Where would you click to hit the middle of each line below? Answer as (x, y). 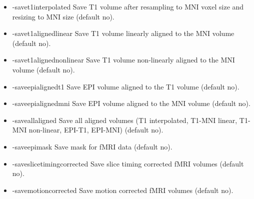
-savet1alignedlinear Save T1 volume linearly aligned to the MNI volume (123, 33)
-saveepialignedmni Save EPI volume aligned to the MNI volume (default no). (131, 103)
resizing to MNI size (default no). (63, 16)
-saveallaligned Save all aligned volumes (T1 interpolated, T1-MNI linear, (125, 120)
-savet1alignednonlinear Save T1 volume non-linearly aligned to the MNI (123, 60)
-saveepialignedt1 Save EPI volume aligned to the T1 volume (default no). (126, 86)
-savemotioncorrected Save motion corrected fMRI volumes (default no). (123, 190)
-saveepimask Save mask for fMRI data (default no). (92, 146)
